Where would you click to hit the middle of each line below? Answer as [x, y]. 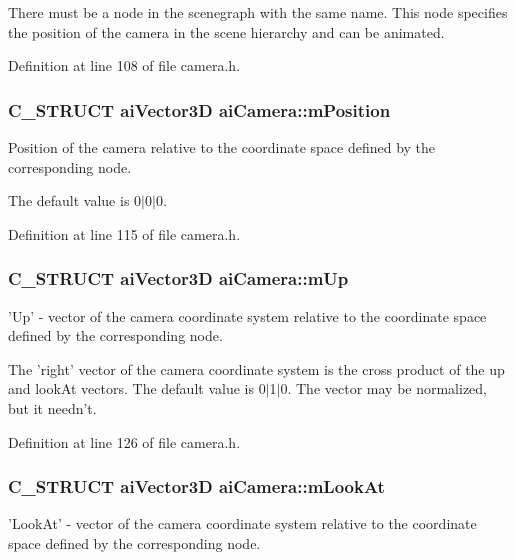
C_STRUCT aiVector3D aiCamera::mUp [178, 278]
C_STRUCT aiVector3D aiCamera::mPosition [199, 109]
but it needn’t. [52, 407]
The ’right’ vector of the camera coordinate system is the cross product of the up [256, 368]
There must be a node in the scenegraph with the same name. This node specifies [258, 12]
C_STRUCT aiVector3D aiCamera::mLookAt [196, 486]
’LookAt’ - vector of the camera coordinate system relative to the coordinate [242, 523]
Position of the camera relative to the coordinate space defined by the [222, 147]
